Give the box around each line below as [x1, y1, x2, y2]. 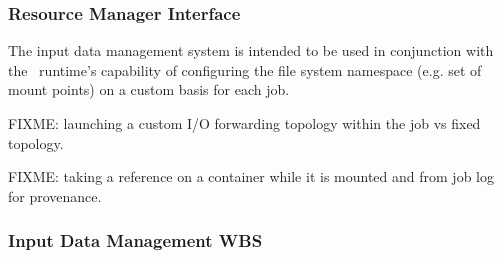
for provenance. [8, 185, 102, 206]
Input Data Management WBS [8, 228, 263, 253]
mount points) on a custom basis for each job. [8, 79, 290, 100]
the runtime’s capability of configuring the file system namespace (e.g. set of [8, 59, 482, 80]
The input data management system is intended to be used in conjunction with [8, 40, 494, 61]
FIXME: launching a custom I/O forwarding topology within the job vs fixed [8, 113, 481, 133]
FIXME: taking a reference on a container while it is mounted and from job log [8, 166, 494, 187]
